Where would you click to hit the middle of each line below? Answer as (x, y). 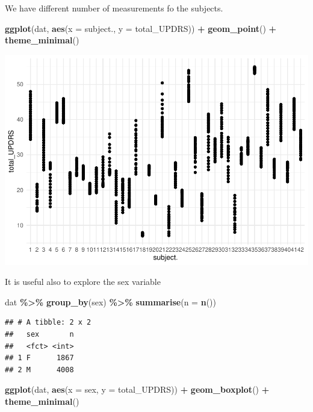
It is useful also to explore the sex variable (83, 282)
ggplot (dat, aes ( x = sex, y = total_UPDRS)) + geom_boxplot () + (137, 389)
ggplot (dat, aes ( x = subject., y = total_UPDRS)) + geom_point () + (141, 28)
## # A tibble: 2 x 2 (48, 323)
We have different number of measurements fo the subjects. (114, 8)
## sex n (39, 335)
